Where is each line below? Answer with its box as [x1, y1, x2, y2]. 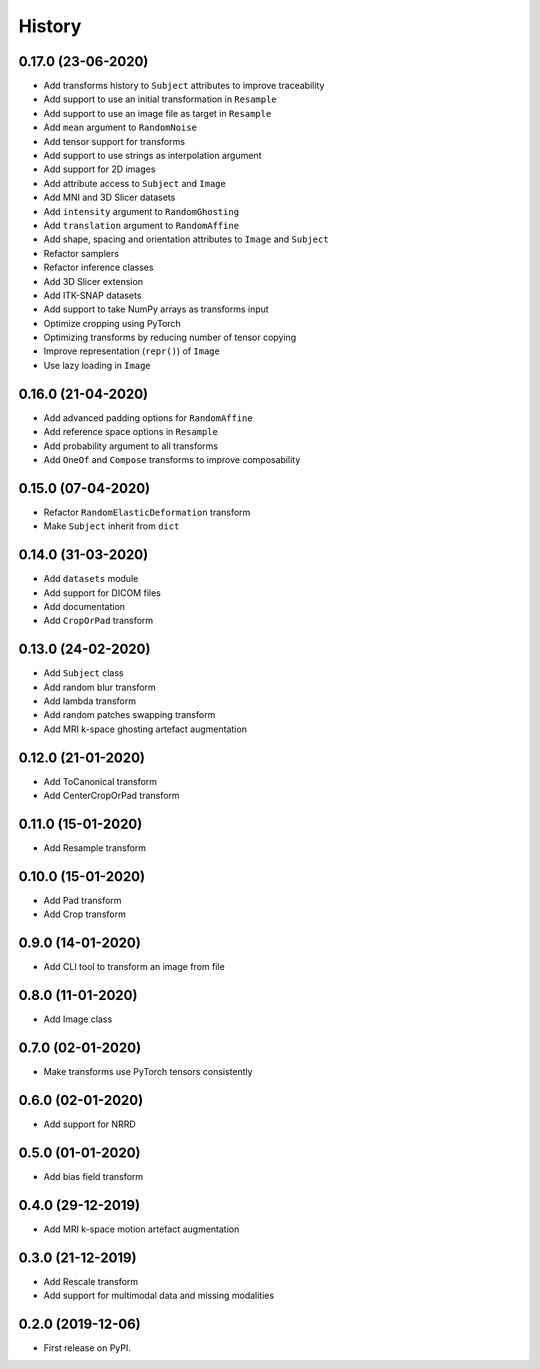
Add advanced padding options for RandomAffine [43, 411, 254, 424]
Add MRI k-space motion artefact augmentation [43, 1223, 240, 1235]
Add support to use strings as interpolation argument [43, 150, 262, 162]
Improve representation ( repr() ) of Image [43, 345, 220, 357]
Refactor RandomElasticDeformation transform [43, 506, 251, 518]
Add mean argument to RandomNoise [43, 121, 197, 134]
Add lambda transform [43, 695, 137, 707]
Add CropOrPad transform [43, 615, 154, 627]
